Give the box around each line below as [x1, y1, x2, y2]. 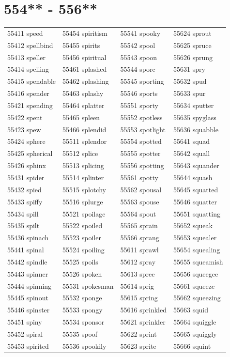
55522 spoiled [62, 220, 103, 231]
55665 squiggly [173, 328, 217, 339]
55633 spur [173, 88, 206, 98]
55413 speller [7, 52, 46, 62]
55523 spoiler [62, 233, 101, 243]
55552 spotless [120, 112, 163, 122]
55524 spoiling [62, 245, 105, 255]
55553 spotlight [120, 124, 166, 134]
